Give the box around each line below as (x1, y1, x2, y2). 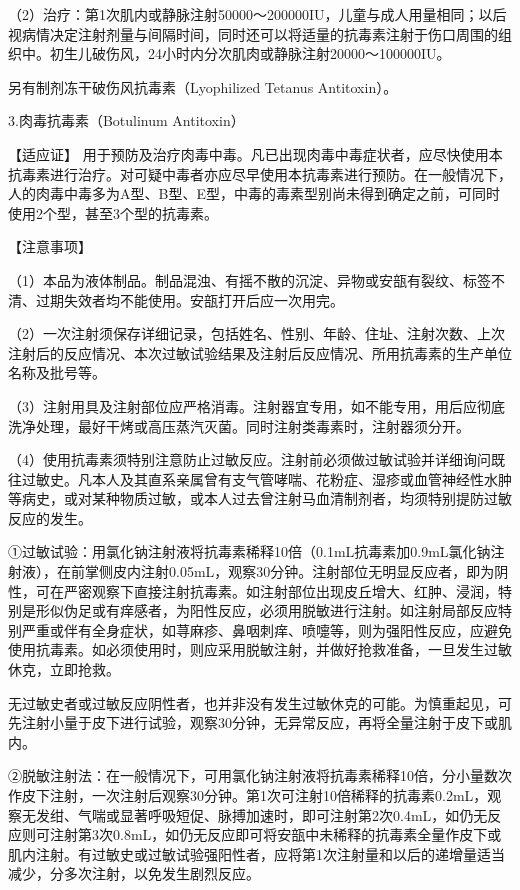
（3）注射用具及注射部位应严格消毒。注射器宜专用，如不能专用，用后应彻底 (8, 395, 505, 416)
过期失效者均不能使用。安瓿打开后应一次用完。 (35, 289, 344, 310)
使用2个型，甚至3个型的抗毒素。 (8, 202, 218, 223)
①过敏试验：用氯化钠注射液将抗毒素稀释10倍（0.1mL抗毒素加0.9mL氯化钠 (8, 541, 491, 562)
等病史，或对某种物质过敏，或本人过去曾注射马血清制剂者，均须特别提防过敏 (8, 488, 512, 509)
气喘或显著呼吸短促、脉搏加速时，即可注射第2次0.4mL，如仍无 (77, 804, 488, 825)
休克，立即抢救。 (8, 659, 120, 680)
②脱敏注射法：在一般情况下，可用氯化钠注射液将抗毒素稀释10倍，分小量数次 (8, 765, 512, 786)
